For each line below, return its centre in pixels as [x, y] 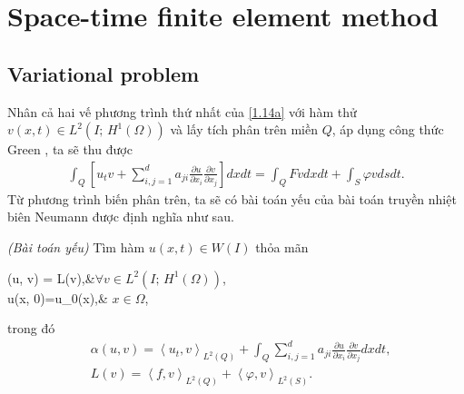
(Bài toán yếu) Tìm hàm [76, 246]
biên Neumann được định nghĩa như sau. [121, 217]
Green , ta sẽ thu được [70, 149]
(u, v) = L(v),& [51, 277]
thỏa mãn [282, 246]
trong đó [31, 328]
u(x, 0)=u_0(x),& [58, 297]
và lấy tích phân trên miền [244, 129]
